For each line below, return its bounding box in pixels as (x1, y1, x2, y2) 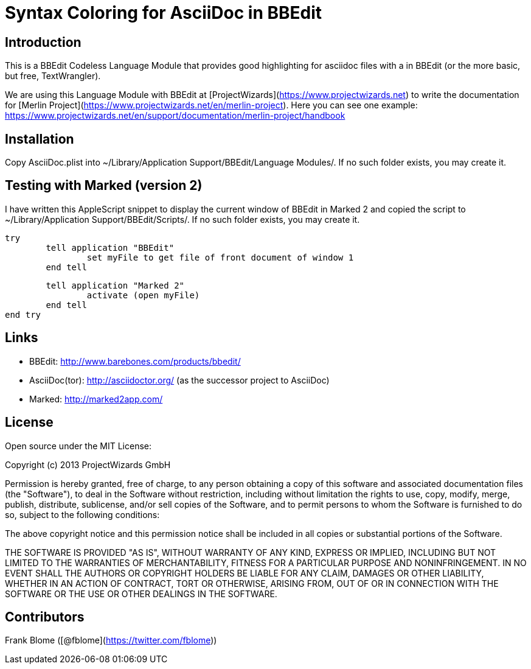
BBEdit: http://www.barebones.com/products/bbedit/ (29, 356, 241, 366)
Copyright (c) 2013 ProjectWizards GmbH (5, 459, 171, 470)
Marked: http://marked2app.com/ (29, 393, 163, 404)
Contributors (5, 609, 85, 625)
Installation (5, 131, 74, 147)
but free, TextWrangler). (5, 71, 101, 82)
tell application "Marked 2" (46, 280, 185, 290)
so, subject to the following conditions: (5, 509, 160, 520)
